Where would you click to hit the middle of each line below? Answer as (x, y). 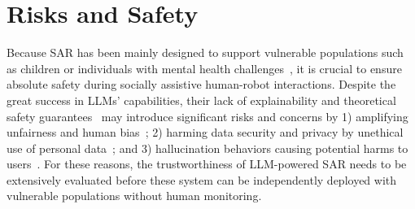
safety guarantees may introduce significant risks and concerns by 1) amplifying (207, 116)
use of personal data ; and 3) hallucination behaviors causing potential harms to (207, 148)
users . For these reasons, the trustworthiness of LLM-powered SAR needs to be (207, 164)
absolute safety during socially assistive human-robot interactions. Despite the (201, 84)
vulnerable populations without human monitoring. (134, 196)
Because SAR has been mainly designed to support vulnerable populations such (205, 52)
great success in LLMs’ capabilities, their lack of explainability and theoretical (201, 100)
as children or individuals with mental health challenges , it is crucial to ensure (204, 68)
